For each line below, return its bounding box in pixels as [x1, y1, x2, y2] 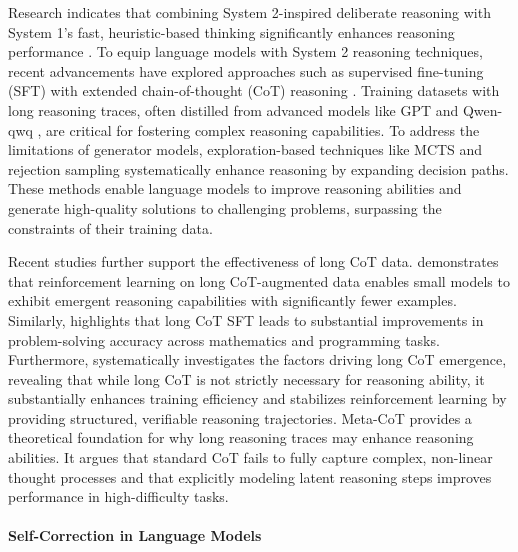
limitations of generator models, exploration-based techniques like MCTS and [8, 139, 483, 160]
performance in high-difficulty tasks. [8, 486, 229, 507]
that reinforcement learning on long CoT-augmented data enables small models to [8, 270, 510, 291]
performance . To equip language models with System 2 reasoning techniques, [8, 41, 483, 62]
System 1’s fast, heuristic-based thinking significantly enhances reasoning [8, 21, 455, 42]
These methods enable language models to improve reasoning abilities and [8, 178, 462, 199]
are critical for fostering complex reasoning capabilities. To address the [46, 119, 480, 140]
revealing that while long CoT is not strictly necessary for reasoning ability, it [8, 368, 485, 389]
